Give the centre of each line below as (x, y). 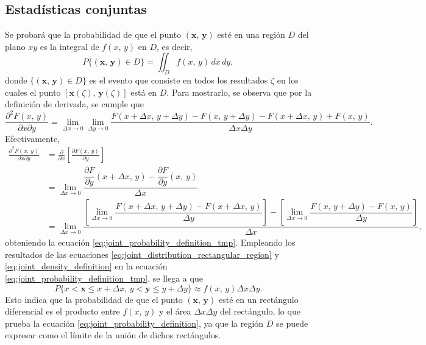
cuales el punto (33, 92)
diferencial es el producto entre (62, 311)
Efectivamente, (33, 138)
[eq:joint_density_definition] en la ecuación (86, 266)
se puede (292, 323)
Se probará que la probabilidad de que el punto (93, 34)
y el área (175, 311)
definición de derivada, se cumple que (75, 104)
